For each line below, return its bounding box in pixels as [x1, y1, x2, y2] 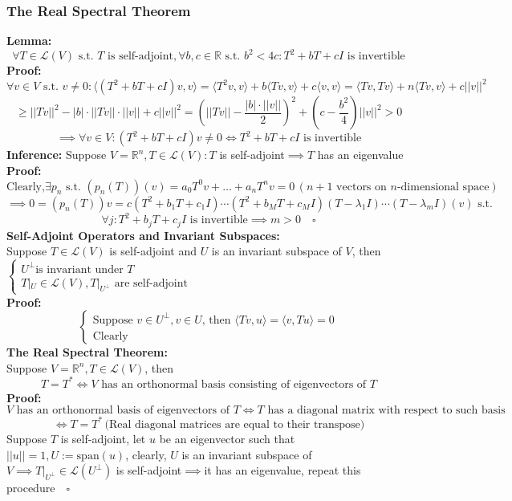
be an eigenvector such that [159, 430, 295, 446]
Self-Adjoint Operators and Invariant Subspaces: [6, 226, 280, 243]
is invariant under [35, 263, 124, 275]
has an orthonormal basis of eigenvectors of [16, 405, 230, 417]
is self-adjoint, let [60, 430, 146, 446]
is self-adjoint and [109, 242, 197, 259]
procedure [6, 479, 55, 496]
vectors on [336, 181, 387, 193]
